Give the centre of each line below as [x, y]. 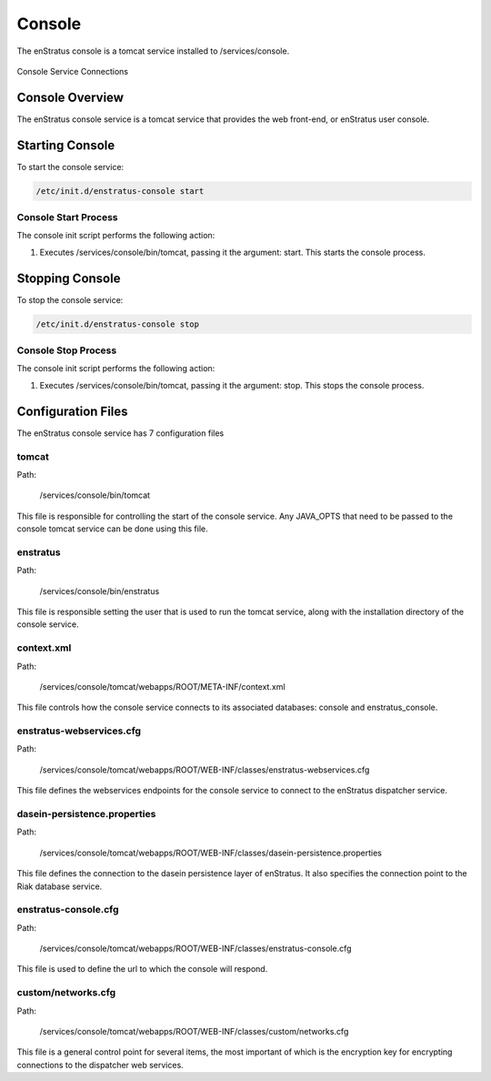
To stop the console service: [70, 299]
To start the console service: [70, 167]
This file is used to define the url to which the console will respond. [142, 969]
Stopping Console [69, 278]
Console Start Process [67, 217]
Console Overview [70, 97]
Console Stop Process [67, 350]
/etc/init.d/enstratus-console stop [118, 324]
